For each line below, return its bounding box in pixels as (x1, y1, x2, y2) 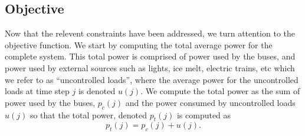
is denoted (78, 85, 116, 97)
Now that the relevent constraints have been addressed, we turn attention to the (5, 27, 295, 39)
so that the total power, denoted (29, 108, 147, 121)
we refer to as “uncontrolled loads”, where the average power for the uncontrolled (5, 73, 299, 85)
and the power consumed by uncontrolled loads (125, 96, 296, 108)
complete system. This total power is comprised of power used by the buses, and (5, 50, 296, 62)
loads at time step (5, 85, 70, 97)
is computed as (176, 108, 231, 121)
